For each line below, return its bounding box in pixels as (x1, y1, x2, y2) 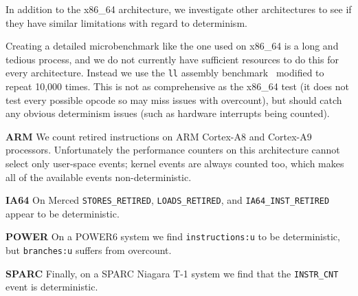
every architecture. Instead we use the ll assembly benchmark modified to (5, 65, 324, 80)
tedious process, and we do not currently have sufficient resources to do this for (5, 52, 339, 66)
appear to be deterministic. (5, 206, 120, 220)
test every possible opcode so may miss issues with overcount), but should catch (5, 92, 342, 107)
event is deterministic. (5, 279, 98, 294)
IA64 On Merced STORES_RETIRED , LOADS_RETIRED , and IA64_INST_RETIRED (5, 193, 330, 207)
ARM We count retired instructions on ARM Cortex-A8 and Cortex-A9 (5, 129, 312, 143)
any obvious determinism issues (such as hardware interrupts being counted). (5, 106, 330, 120)
